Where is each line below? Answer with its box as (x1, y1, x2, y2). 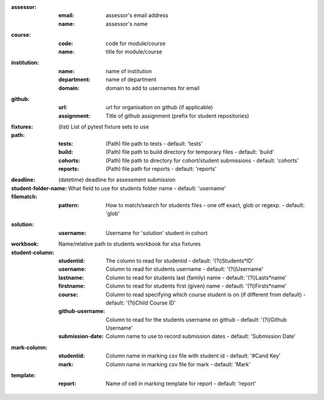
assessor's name (106, 20, 148, 27)
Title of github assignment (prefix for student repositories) (106, 112, 250, 120)
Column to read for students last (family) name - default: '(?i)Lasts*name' (106, 274, 287, 281)
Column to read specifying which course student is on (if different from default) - (106, 291, 306, 298)
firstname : (58, 282, 85, 289)
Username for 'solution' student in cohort (106, 229, 208, 237)
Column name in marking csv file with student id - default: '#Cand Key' (106, 352, 281, 360)
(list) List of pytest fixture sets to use (58, 123, 149, 130)
